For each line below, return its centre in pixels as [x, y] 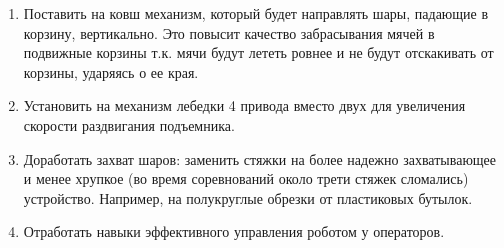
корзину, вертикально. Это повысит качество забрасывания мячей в [229, 32]
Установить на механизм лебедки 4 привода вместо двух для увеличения [244, 105]
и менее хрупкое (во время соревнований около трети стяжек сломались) [246, 178]
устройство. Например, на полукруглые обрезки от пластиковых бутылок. [248, 197]
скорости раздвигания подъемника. [129, 124]
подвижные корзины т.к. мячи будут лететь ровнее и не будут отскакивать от [258, 52]
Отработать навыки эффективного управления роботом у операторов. [234, 231]
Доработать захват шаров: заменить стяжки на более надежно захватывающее [260, 158]
